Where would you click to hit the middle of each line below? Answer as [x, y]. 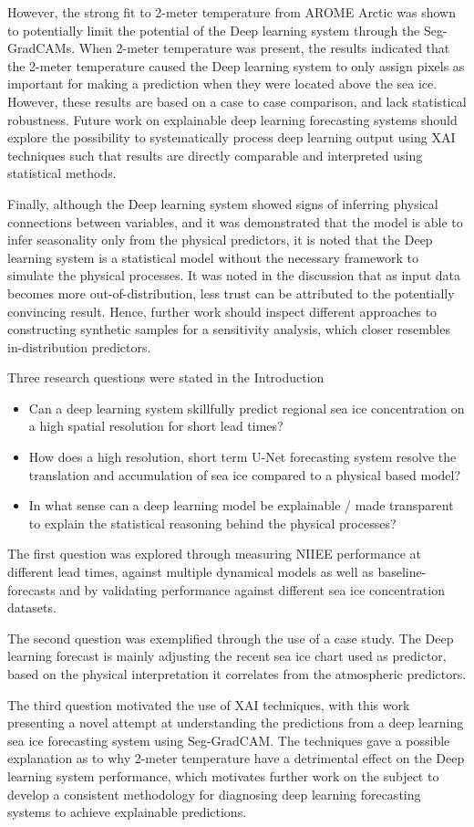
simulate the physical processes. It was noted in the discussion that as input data [234, 275]
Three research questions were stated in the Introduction [166, 377]
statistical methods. [62, 173]
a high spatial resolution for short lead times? [156, 426]
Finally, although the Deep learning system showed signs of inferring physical [223, 203]
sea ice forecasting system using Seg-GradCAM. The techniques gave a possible [229, 740]
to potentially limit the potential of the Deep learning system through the [214, 30]
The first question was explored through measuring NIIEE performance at [215, 554]
